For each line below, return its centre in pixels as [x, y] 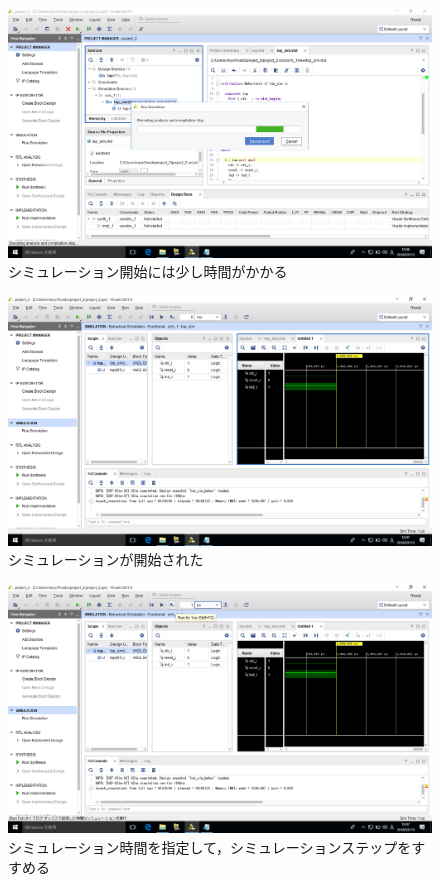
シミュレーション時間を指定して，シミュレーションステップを [210, 846]
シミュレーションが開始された [106, 559]
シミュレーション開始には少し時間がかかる [148, 271]
